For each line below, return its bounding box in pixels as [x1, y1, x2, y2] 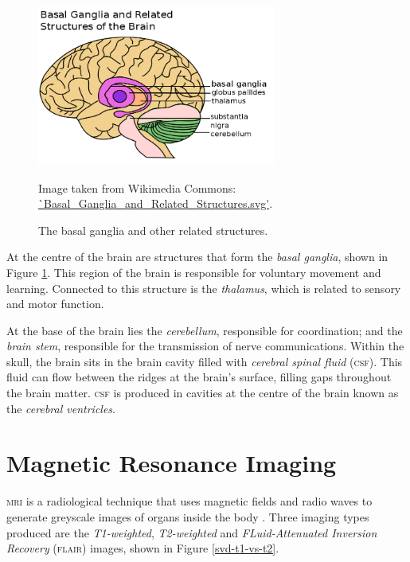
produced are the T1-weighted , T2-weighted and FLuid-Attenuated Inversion [6, 524, 377, 541]
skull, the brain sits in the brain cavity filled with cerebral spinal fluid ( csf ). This [6, 353, 403, 369]
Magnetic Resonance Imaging [6, 447, 337, 479]
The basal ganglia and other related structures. [38, 221, 268, 238]
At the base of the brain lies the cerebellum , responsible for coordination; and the [6, 322, 403, 338]
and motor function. [6, 295, 104, 312]
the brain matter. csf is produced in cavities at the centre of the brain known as [6, 384, 399, 401]
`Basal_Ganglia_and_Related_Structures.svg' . [38, 195, 273, 212]
